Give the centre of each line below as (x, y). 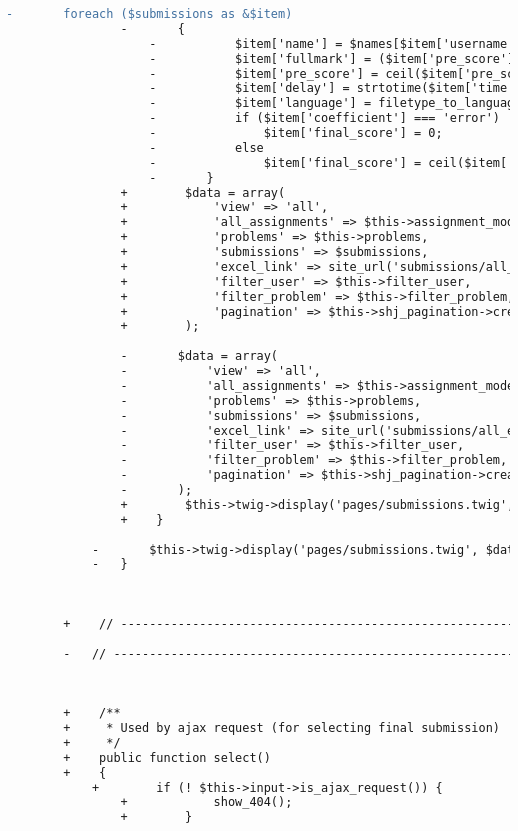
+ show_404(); (206, 802)
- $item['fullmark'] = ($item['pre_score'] (332, 58)
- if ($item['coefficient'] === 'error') (324, 118)
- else (206, 147)
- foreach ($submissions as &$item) (149, 14)
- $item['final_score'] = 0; (296, 133)
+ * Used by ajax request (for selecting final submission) (281, 728)
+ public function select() (167, 757)
